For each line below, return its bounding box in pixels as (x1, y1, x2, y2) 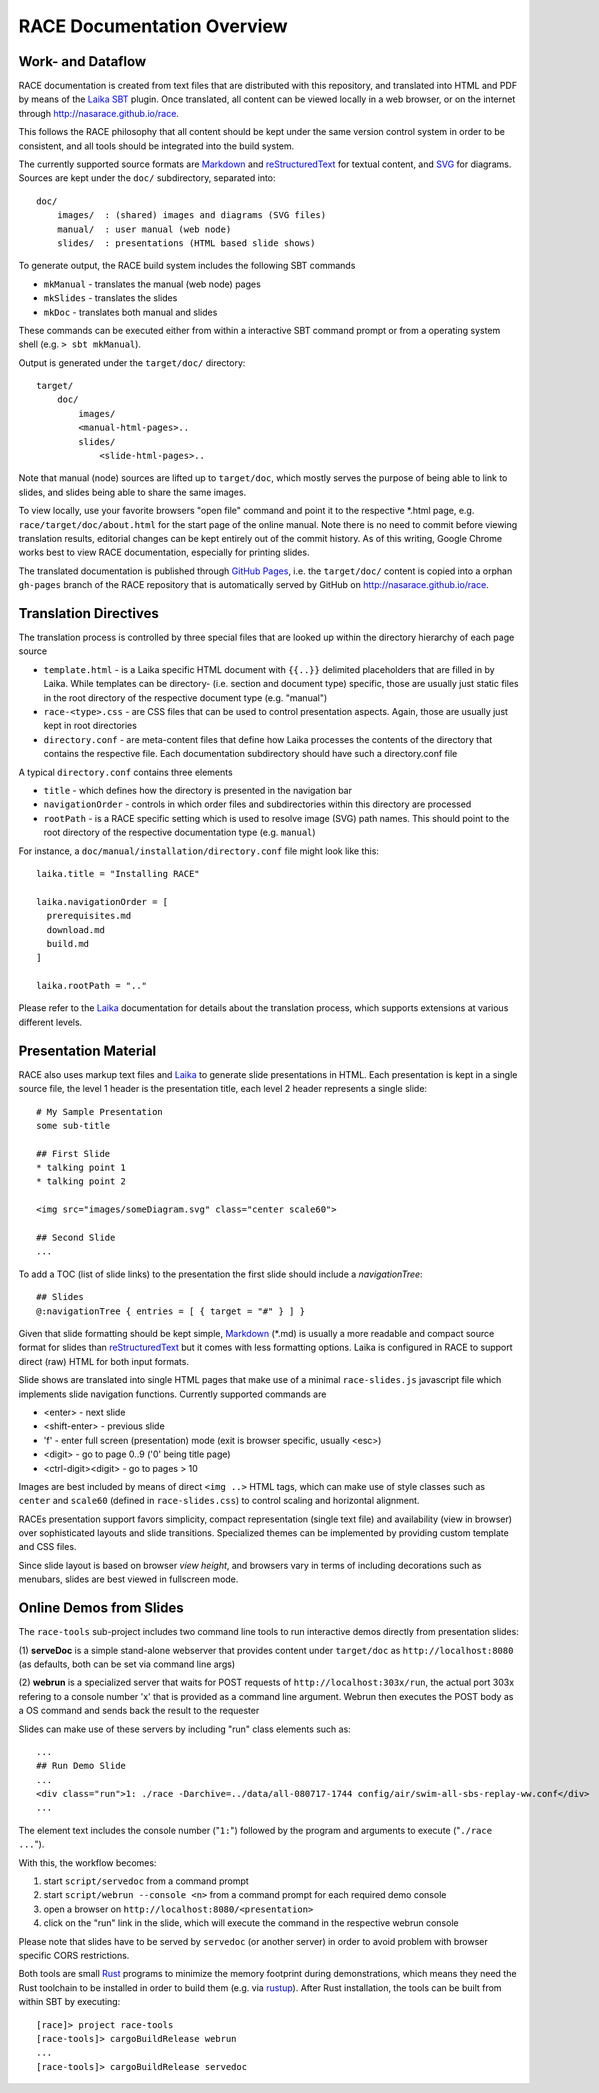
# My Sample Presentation (36, 1106, 164, 1117)
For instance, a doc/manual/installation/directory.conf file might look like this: (18, 845, 380, 857)
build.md (46, 938, 90, 949)
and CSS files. (18, 1541, 77, 1553)
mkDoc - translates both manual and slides (43, 306, 218, 318)
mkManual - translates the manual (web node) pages (43, 278, 262, 290)
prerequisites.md (46, 910, 132, 922)
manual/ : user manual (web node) (56, 223, 232, 235)
